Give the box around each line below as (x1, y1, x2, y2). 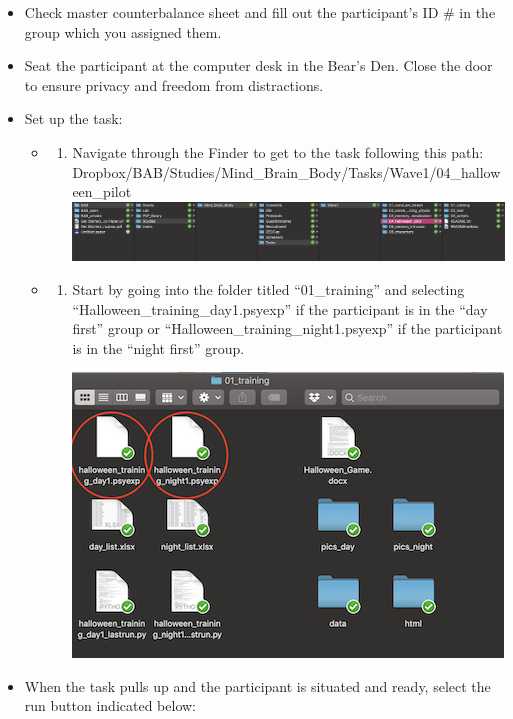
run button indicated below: (24, 695, 196, 716)
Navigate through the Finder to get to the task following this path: (72, 141, 484, 162)
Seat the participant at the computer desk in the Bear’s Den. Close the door (24, 55, 493, 76)
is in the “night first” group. (72, 337, 245, 358)
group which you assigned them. (24, 21, 222, 42)
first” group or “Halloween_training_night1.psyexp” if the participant (72, 318, 503, 339)
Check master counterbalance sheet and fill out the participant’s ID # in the (24, 2, 496, 22)
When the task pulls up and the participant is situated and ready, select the (24, 675, 491, 696)
